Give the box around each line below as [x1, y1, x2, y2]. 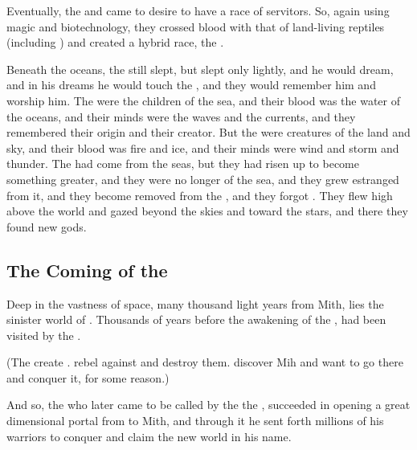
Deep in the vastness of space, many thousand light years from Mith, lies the [6, 295, 384, 312]
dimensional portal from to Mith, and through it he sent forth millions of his [6, 412, 384, 429]
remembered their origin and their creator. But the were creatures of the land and [6, 124, 411, 141]
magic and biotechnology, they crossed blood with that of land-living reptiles [6, 18, 385, 35]
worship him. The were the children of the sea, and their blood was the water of [6, 92, 401, 108]
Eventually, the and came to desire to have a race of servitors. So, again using [6, 2, 390, 18]
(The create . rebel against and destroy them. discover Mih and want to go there [6, 354, 403, 370]
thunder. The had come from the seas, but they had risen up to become [6, 155, 359, 172]
